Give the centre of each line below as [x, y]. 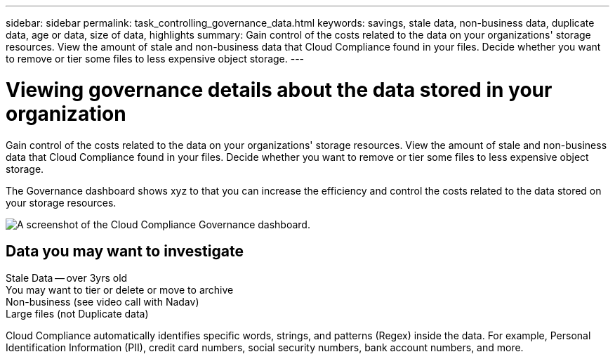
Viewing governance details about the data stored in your [279, 90]
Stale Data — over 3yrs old [67, 278]
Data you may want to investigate [125, 251]
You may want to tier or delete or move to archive [120, 290]
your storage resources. [61, 202]
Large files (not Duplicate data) [77, 314]
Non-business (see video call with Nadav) [102, 302]
